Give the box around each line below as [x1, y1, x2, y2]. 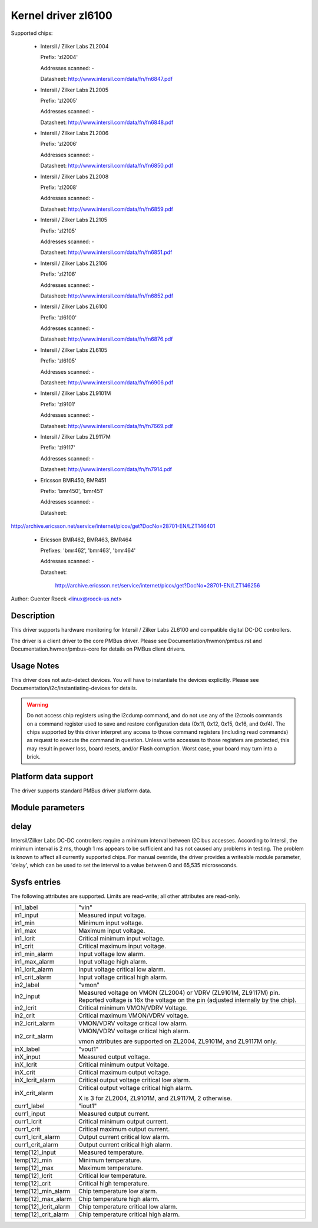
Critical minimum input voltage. [78, 935, 165, 943]
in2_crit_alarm [14, 1032, 53, 1040]
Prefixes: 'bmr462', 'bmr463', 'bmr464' [40, 547, 136, 554]
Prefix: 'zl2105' [40, 227, 77, 234]
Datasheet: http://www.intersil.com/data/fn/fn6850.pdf [40, 162, 174, 169]
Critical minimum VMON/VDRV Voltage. [78, 1004, 188, 1012]
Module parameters [11, 802, 85, 812]
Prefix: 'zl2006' [40, 141, 78, 148]
